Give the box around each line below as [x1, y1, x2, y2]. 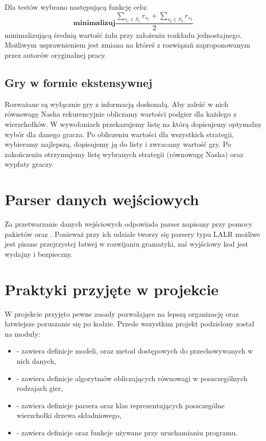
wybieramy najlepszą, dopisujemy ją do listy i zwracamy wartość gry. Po [5, 139, 231, 149]
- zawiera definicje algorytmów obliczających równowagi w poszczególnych [16, 372, 248, 383]
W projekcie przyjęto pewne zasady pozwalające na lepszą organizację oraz [5, 308, 239, 319]
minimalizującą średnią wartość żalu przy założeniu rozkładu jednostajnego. [5, 29, 242, 40]
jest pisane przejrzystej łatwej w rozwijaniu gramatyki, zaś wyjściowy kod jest [5, 238, 249, 249]
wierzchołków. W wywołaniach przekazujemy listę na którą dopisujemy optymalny [5, 119, 262, 129]
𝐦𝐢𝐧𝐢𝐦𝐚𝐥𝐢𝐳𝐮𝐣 [73, 19, 115, 27]
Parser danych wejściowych [5, 189, 199, 210]
